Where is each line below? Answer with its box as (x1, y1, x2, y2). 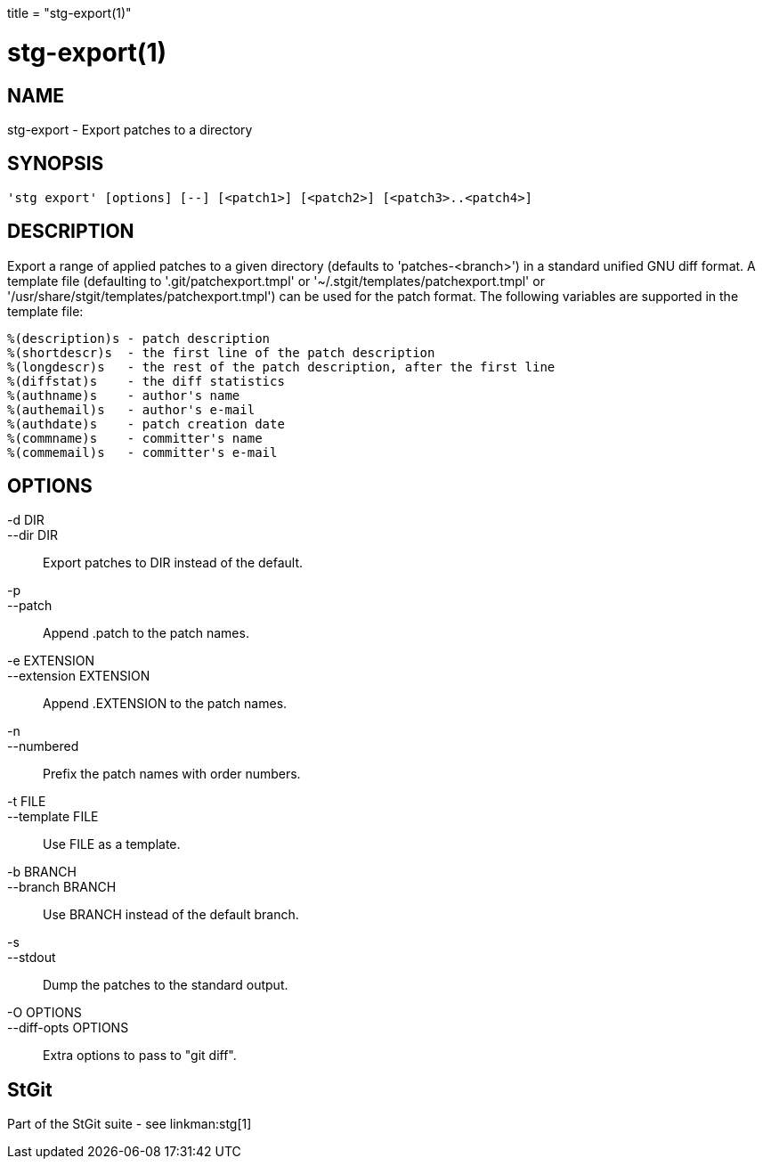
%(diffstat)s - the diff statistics (7, 373, 285, 388)
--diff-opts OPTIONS (7, 1020, 129, 1036)
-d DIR (7, 512, 45, 528)
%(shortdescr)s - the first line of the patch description (7, 345, 435, 360)
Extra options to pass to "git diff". (43, 1048, 237, 1064)
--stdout (7, 950, 56, 966)
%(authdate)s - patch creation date (7, 416, 285, 431)
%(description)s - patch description (7, 330, 271, 346)
